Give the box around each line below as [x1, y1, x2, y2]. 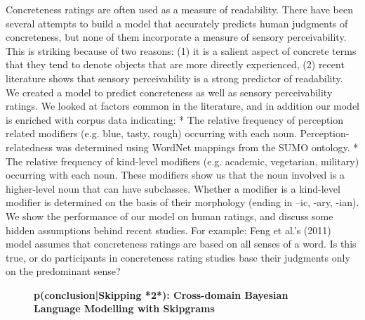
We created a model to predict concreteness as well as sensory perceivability [6, 84, 333, 99]
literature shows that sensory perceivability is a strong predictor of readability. [6, 70, 343, 85]
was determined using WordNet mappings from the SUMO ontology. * [55, 139, 359, 154]
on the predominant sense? [6, 264, 121, 279]
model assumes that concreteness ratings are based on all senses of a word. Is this [6, 236, 357, 251]
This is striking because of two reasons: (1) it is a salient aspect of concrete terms [6, 43, 357, 58]
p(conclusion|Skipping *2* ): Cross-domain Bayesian [34, 287, 288, 302]
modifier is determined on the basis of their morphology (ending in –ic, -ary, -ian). [6, 195, 359, 210]
